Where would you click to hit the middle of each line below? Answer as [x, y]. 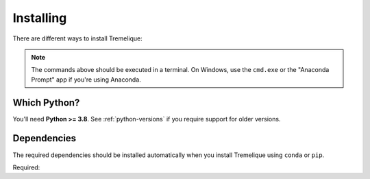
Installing [40, 18]
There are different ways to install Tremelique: [78, 38]
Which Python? [46, 103]
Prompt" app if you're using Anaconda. [86, 80]
